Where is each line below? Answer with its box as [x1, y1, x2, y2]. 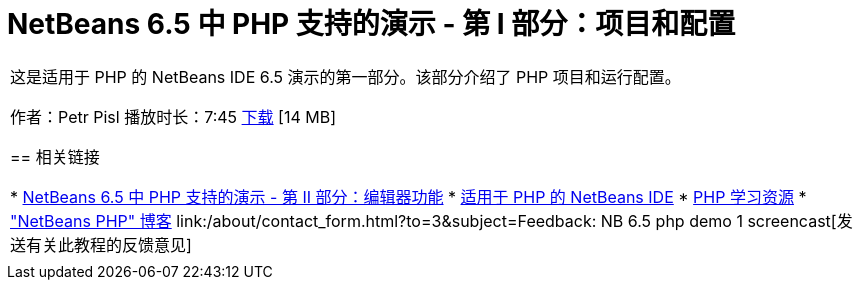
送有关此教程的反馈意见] [10, 234, 192, 255]
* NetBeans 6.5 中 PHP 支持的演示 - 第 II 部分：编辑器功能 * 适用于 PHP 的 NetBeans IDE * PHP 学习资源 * [10, 186, 807, 207]
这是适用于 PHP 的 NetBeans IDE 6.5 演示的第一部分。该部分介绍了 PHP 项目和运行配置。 [10, 66, 681, 87]
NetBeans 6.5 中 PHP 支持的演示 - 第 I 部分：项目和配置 [7, 7, 736, 41]
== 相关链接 [10, 146, 100, 167]
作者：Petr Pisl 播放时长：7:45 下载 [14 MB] [10, 106, 337, 127]
